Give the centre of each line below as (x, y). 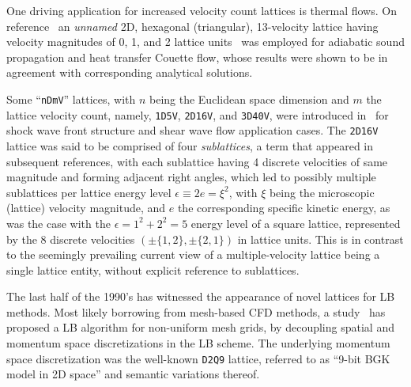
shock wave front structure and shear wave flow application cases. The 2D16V (192, 130)
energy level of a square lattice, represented (296, 223)
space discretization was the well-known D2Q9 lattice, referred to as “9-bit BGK (198, 358)
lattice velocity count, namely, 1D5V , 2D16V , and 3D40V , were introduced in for (198, 114)
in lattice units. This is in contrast (321, 239)
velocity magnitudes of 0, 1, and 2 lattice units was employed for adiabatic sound (205, 42)
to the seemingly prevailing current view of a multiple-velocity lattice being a (193, 254)
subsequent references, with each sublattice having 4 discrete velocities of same (197, 161)
